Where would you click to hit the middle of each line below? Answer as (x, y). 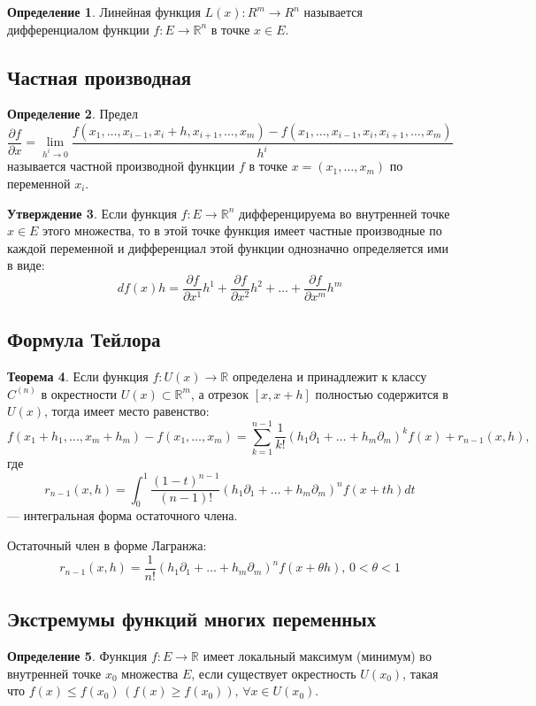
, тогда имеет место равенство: (127, 411)
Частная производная (100, 77)
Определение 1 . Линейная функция (104, 12)
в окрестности (79, 393)
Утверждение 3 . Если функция (92, 213)
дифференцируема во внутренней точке (344, 213)
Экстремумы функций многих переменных (192, 619)
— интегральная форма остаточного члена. (123, 515)
